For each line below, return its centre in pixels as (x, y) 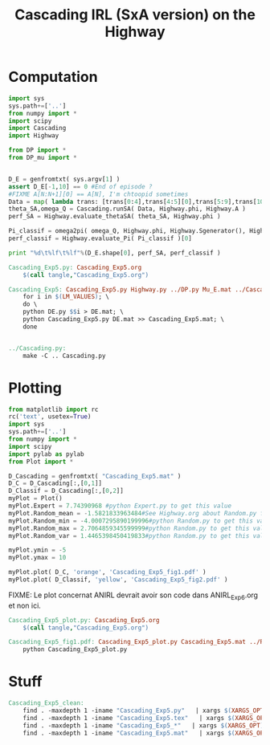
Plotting (35, 388)
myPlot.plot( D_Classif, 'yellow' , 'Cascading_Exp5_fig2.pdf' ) (118, 580)
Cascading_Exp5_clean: (46, 703)
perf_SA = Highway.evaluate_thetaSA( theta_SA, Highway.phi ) (115, 217)
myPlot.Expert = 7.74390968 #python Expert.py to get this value (120, 506)
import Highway (34, 136)
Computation (53, 77)
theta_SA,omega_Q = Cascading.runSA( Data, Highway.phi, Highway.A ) (127, 209)
